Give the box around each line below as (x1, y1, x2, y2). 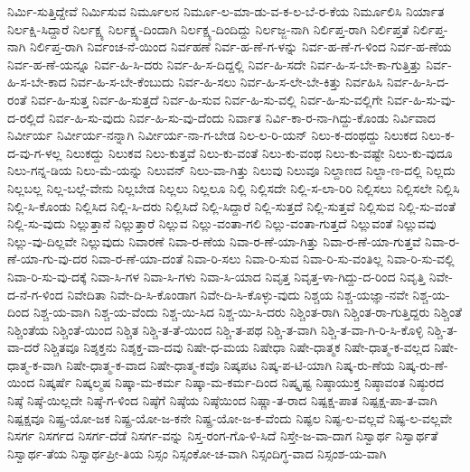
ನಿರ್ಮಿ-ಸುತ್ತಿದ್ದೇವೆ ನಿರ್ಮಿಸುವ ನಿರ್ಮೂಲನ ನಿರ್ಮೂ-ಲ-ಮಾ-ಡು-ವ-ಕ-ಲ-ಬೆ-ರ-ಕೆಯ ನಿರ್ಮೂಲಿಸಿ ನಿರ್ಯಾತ (7, 2, 445, 20)
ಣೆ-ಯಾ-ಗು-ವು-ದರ (7, 249, 88, 268)
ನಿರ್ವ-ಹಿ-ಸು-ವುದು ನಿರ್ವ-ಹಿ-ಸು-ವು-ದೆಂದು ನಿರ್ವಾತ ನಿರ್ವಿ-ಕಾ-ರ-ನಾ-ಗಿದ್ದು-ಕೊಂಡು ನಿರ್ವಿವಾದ (48, 107, 436, 126)
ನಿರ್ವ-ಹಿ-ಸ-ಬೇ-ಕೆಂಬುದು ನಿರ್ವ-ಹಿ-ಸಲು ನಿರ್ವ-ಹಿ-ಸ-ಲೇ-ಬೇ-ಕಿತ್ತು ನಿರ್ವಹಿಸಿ (70, 72, 383, 91)
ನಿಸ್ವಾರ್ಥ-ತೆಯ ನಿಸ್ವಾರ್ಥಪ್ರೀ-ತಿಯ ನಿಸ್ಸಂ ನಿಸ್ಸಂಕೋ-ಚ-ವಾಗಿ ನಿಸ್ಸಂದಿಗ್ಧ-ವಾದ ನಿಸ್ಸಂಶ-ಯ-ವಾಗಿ (7, 443, 387, 462)
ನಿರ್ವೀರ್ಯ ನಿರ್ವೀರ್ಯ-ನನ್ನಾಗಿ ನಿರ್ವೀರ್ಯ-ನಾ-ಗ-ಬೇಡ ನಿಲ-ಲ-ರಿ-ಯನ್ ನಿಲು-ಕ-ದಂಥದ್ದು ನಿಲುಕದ (7, 125, 418, 144)
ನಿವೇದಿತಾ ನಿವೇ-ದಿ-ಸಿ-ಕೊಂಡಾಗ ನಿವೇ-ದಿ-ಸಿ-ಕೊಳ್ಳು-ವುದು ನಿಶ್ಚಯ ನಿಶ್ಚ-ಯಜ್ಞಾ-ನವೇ (67, 284, 409, 303)
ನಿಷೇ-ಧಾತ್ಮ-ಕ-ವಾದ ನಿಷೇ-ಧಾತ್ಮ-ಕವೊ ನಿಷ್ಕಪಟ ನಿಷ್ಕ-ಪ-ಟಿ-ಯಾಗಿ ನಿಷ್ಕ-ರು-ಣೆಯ (66, 355, 395, 374)
